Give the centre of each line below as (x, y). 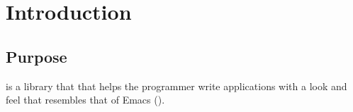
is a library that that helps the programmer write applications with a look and (176, 86)
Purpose (37, 56)
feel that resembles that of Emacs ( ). (85, 100)
